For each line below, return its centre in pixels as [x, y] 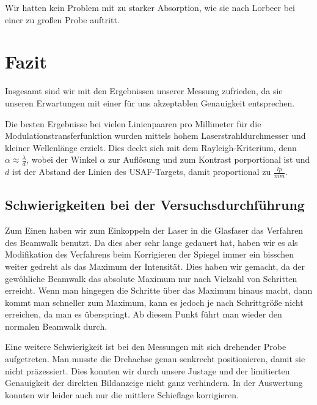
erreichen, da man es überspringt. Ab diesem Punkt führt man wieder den [144, 314]
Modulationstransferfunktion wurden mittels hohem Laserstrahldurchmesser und [155, 136]
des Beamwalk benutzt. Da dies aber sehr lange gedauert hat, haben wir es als [151, 242]
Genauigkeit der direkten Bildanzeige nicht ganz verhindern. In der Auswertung [154, 383]
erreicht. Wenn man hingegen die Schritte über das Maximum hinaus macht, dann [159, 290]
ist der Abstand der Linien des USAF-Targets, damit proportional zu [141, 172]
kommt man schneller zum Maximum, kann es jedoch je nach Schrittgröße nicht [154, 302]
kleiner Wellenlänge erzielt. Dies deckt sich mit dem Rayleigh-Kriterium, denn [151, 147]
